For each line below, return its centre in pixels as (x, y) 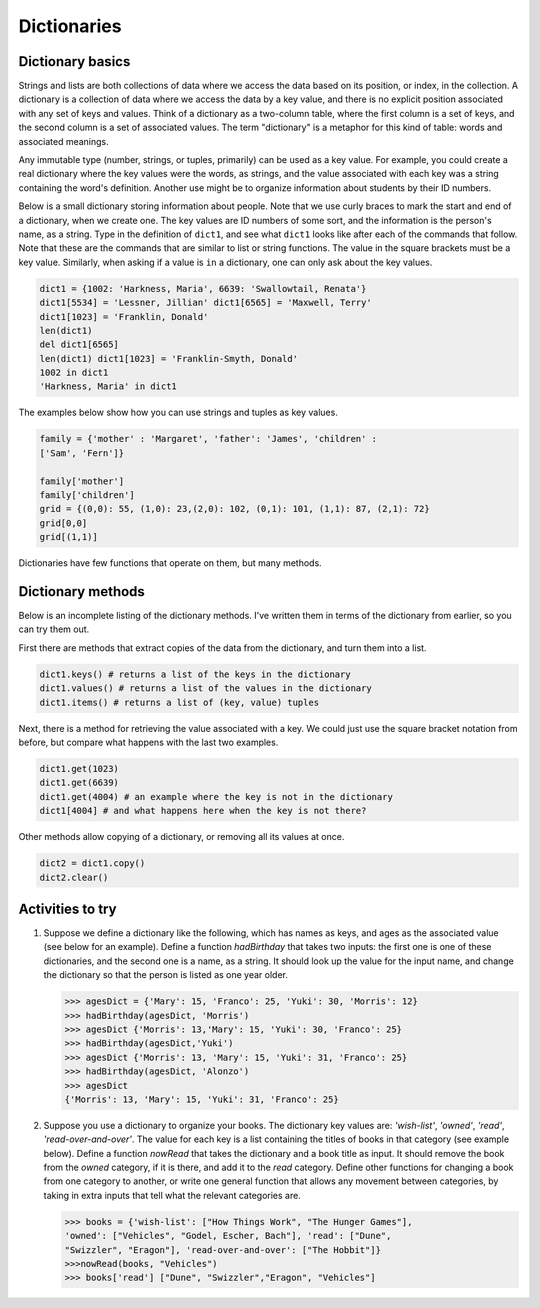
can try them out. (54, 629)
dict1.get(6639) (79, 783)
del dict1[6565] (79, 344)
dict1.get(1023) (79, 768)
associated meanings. (63, 141)
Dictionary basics (74, 61)
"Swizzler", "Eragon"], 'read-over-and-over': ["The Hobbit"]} (223, 1249)
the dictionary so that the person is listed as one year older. (166, 975)
